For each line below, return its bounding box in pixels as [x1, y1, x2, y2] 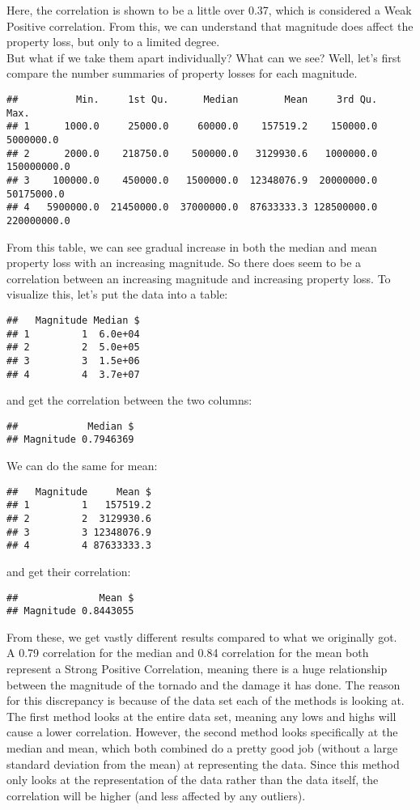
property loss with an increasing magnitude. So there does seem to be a [6, 254, 362, 271]
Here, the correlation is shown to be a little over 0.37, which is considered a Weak [6, 2, 412, 18]
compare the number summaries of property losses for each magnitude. [6, 65, 358, 82]
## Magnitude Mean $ [6, 486, 151, 498]
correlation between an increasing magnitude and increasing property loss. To [6, 269, 391, 286]
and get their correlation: [6, 562, 131, 579]
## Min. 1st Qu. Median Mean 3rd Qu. [6, 93, 378, 105]
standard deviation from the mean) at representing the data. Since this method [6, 755, 400, 772]
